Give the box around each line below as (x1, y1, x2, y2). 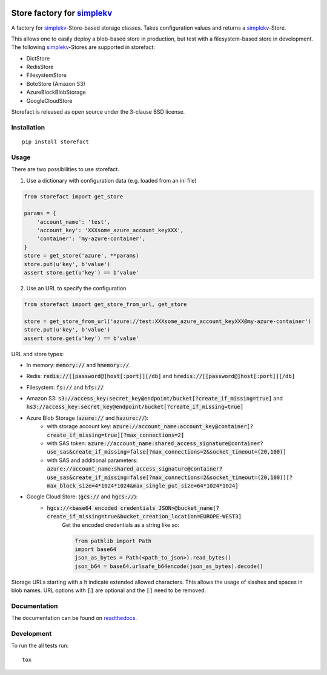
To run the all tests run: (11, 642, 69, 650)
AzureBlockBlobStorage (26, 88, 86, 96)
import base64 (74, 546, 117, 553)
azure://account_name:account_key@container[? (113, 423, 254, 430)
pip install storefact (22, 138, 90, 145)
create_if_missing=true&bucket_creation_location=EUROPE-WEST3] (47, 513, 242, 520)
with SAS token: (47, 440, 87, 447)
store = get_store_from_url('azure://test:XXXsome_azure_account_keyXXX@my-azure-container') (24, 318, 312, 325)
